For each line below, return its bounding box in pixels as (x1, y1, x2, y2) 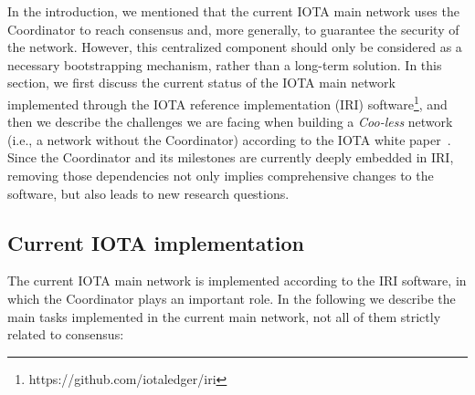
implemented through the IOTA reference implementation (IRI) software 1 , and (7, 91, 448, 113)
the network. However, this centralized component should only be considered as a (7, 37, 462, 57)
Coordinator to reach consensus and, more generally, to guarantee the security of (7, 19, 459, 38)
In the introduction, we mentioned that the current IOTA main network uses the (7, 2, 459, 20)
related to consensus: (7, 325, 124, 344)
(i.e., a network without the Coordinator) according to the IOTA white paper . (7, 130, 451, 149)
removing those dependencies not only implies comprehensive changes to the (7, 166, 434, 184)
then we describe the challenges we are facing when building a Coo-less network (7, 112, 453, 131)
